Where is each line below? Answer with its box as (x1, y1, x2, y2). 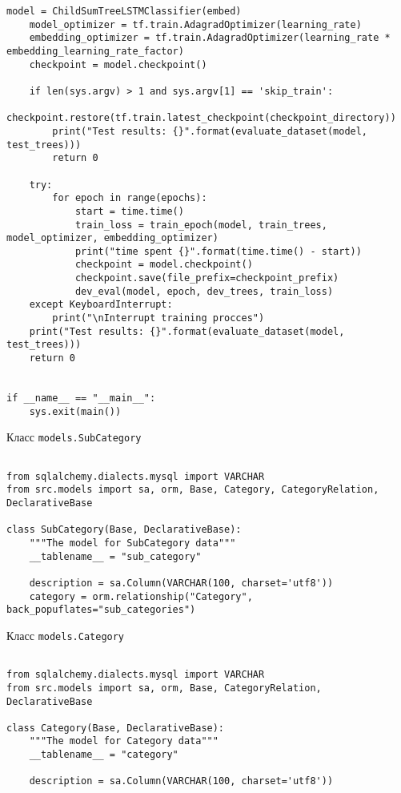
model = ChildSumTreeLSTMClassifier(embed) (6, 6, 242, 17)
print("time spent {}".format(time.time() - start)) (74, 245, 362, 257)
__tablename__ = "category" (29, 749, 178, 761)
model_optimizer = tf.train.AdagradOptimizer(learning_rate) (29, 18, 362, 30)
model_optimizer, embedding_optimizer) (6, 232, 219, 244)
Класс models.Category (6, 626, 125, 643)
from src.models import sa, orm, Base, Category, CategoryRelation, (6, 484, 379, 496)
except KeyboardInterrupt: (29, 299, 173, 311)
